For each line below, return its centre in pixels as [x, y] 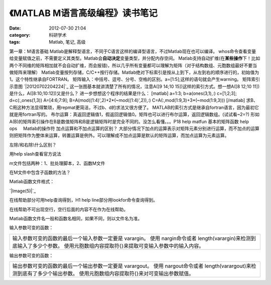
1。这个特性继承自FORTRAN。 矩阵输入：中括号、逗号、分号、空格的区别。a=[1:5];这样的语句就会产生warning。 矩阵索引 [135, 79]
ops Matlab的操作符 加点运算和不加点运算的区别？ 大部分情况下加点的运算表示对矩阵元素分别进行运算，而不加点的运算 [134, 128]
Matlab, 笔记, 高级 [67, 42]
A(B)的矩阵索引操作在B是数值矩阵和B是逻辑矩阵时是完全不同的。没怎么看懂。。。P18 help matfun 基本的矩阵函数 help [129, 121]
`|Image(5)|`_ [23, 191]
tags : [15, 42]
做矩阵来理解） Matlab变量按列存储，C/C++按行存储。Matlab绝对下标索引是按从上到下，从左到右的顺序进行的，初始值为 [134, 72]
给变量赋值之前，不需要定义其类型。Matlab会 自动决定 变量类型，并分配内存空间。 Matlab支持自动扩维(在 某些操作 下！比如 [135, 58]
